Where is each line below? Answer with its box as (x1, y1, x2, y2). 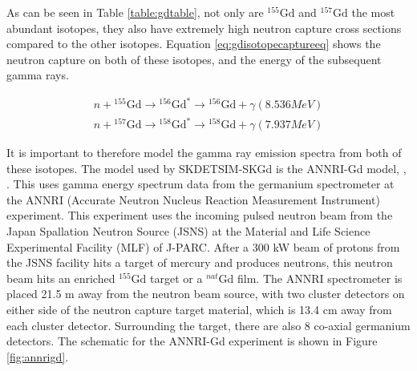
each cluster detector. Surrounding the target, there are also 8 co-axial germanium (6, 317, 411, 333)
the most (351, 4, 395, 20)
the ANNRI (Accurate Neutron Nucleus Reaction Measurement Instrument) (6, 191, 380, 208)
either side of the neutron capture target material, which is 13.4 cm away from (6, 300, 392, 317)
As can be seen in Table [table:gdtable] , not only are (6, 4, 264, 20)
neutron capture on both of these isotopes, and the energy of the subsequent (6, 50, 382, 67)
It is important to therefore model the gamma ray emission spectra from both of (6, 144, 402, 161)
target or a (150, 269, 203, 286)
